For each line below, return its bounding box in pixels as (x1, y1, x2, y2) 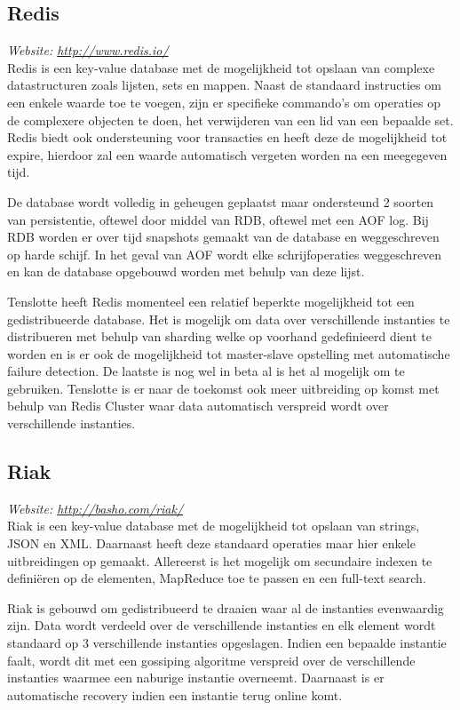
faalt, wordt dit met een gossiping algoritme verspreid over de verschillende (7, 650, 416, 669)
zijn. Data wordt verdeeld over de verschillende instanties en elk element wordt (7, 616, 436, 634)
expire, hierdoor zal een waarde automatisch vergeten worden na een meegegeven (7, 145, 448, 164)
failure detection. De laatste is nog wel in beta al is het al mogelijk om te (7, 362, 405, 380)
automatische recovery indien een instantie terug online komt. (7, 685, 343, 704)
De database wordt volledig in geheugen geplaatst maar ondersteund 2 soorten (7, 192, 434, 211)
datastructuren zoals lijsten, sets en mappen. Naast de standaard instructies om (7, 76, 441, 94)
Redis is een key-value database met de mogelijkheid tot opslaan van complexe (7, 58, 435, 76)
